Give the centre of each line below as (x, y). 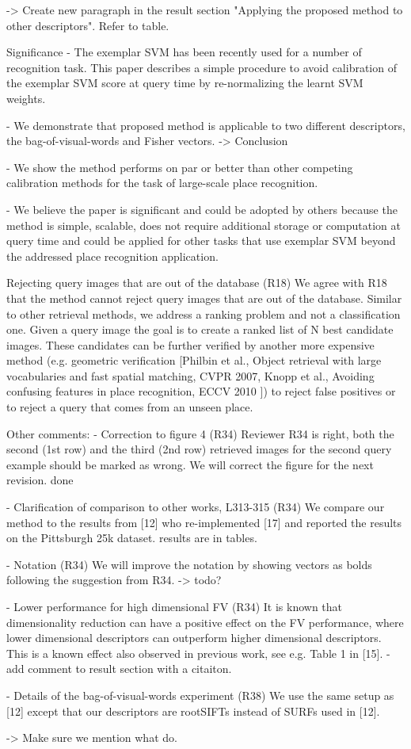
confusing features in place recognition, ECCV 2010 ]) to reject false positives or (201, 391)
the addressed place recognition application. (112, 256)
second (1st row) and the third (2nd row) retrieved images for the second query (199, 449)
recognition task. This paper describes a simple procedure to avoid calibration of (202, 67)
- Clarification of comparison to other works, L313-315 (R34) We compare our (196, 507)
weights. (26, 98)
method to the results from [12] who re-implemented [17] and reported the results (204, 522)
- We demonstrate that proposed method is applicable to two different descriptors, (206, 125)
